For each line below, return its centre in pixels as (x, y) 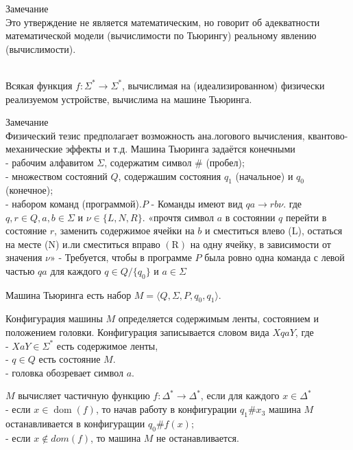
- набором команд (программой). (74, 203)
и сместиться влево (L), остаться (274, 230)
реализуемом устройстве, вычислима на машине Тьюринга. (129, 99)
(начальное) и (264, 176)
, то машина (116, 437)
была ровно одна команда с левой (275, 257)
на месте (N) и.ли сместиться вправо (83, 244)
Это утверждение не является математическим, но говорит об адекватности (163, 22)
